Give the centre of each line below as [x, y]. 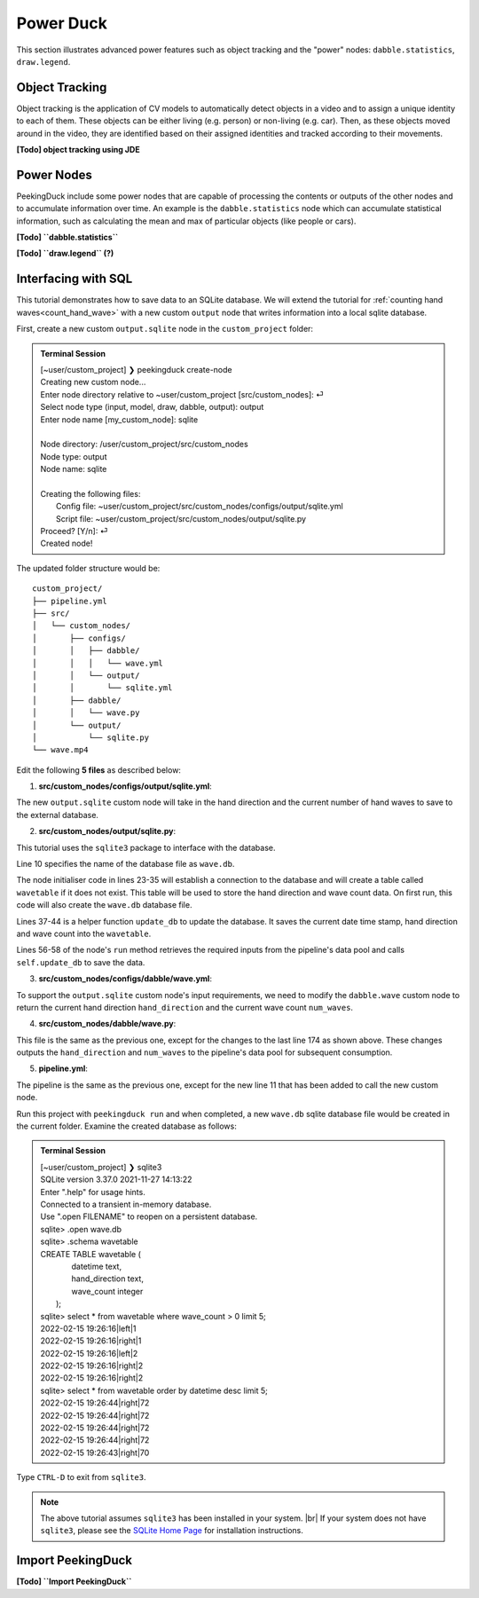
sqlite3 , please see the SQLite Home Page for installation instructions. [172, 1531]
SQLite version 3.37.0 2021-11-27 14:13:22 [116, 1179]
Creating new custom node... [93, 382]
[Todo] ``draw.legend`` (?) [65, 254]
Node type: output [74, 456]
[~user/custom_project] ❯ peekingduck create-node [136, 369]
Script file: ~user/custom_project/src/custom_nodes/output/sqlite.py [181, 518]
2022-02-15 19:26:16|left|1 [88, 1328]
